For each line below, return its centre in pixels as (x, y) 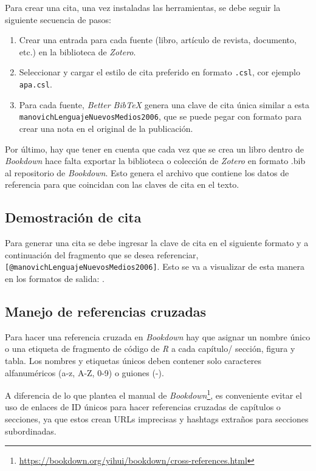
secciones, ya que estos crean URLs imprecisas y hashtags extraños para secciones (157, 418)
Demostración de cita (73, 217)
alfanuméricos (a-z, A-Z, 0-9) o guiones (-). (84, 372)
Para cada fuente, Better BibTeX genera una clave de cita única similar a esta (164, 104)
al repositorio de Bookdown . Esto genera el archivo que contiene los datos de (147, 172)
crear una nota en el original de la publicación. (106, 128)
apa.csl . (36, 84)
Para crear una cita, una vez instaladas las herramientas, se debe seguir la (143, 7)
